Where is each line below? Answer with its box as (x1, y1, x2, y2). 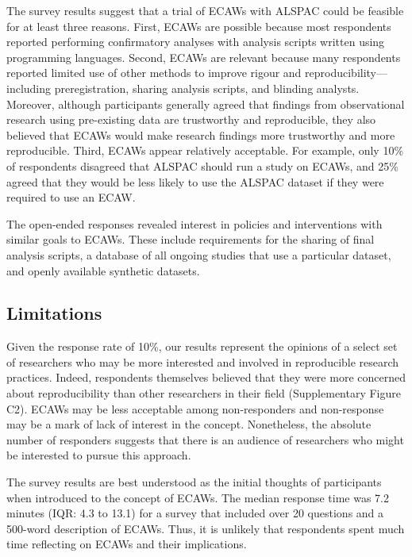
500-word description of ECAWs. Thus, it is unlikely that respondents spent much (6, 520, 405, 536)
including (6, 79, 52, 96)
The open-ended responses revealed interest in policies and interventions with (6, 215, 383, 232)
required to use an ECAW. (6, 189, 136, 206)
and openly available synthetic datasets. (6, 262, 200, 278)
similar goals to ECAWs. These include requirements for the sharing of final (6, 231, 375, 248)
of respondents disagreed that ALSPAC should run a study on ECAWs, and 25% (6, 157, 399, 174)
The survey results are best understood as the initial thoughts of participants (6, 474, 382, 490)
